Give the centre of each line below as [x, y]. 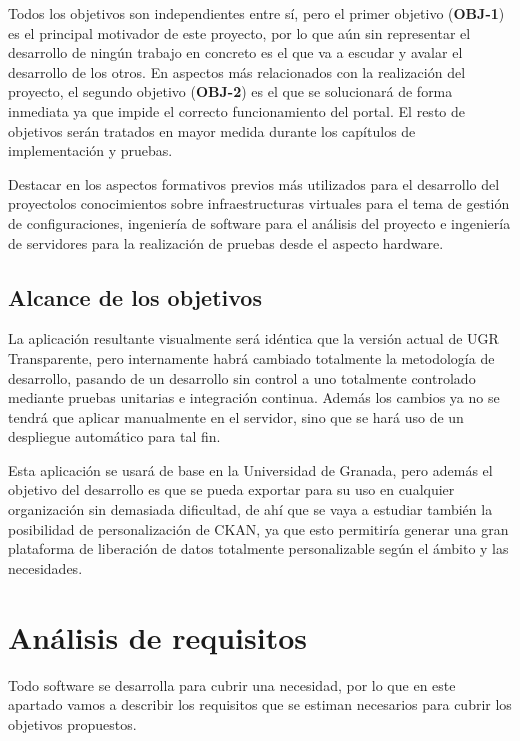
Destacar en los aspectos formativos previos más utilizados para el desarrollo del [254, 183]
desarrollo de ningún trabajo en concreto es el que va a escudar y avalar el [235, 52]
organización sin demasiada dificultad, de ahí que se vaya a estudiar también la [250, 509]
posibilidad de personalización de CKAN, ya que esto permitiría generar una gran [258, 528]
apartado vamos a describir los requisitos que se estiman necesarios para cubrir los [260, 704]
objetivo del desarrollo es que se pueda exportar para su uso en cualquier [231, 489]
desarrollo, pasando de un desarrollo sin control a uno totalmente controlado [242, 377]
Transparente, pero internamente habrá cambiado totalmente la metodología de [251, 357]
